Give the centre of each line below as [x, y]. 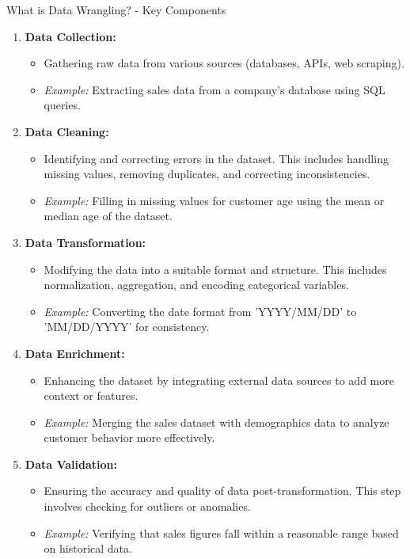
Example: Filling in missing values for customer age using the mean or [214, 200]
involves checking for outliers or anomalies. [147, 506]
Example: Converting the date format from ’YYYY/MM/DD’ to [200, 311]
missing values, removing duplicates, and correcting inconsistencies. [207, 174]
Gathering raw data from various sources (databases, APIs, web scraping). [224, 63]
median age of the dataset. [108, 216]
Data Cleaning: [67, 131]
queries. [62, 105]
